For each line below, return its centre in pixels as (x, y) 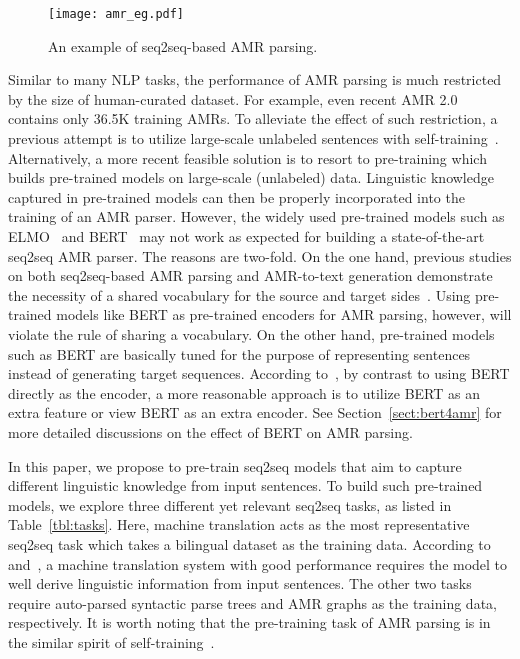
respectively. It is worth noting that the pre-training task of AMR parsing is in (249, 622)
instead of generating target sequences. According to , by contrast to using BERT (259, 373)
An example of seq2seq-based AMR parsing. (183, 45)
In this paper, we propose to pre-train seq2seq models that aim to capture (235, 465)
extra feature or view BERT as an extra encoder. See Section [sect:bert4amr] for (255, 412)
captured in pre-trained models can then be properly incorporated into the (236, 196)
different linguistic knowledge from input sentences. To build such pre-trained (245, 485)
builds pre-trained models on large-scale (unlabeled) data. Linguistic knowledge (251, 177)
